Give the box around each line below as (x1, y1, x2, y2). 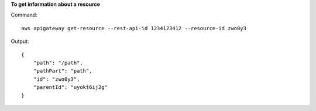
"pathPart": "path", (33, 67, 92, 74)
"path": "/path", (33, 59, 83, 66)
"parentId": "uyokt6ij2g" (33, 84, 108, 91)
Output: (11, 38, 29, 45)
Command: (11, 12, 37, 19)
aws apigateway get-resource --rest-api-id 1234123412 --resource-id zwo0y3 (21, 25, 247, 31)
